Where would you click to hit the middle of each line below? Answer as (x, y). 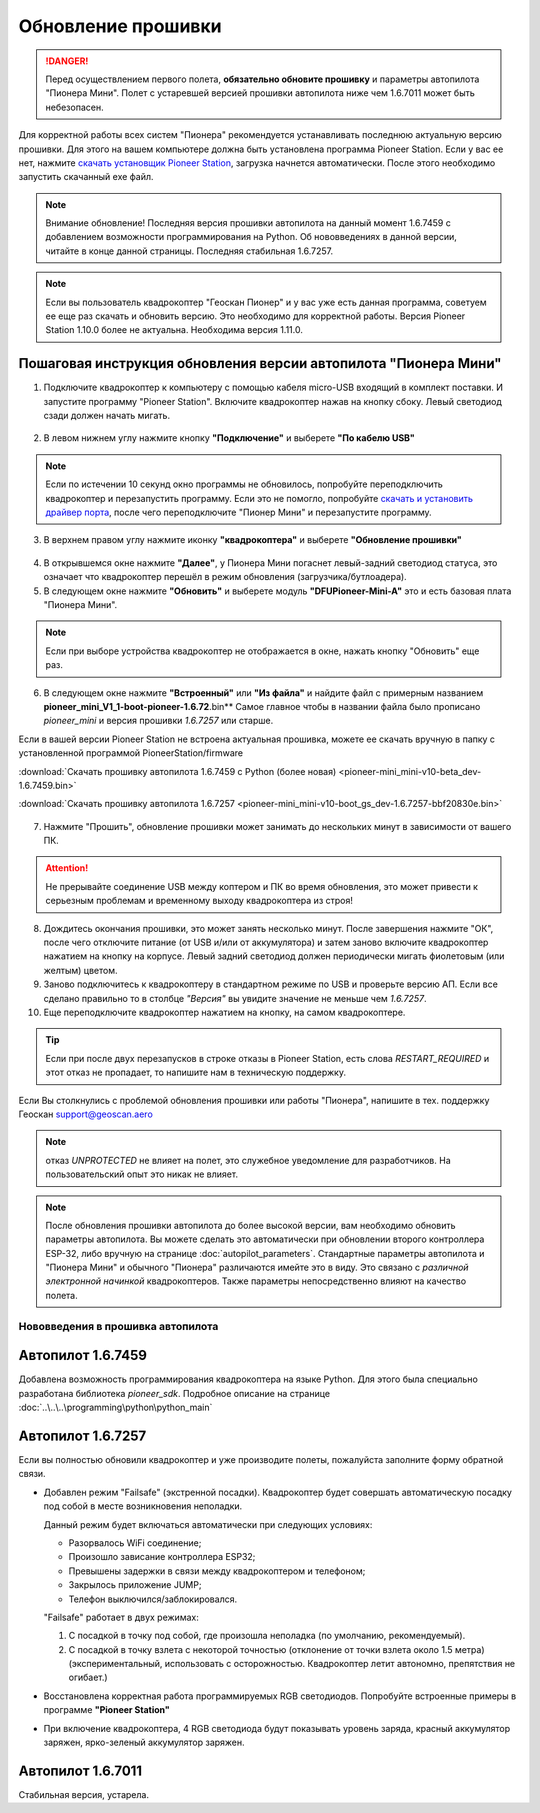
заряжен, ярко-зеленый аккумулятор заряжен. (144, 1742)
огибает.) (88, 1677)
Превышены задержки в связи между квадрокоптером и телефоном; (217, 1571)
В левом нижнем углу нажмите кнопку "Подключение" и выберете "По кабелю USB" (229, 438)
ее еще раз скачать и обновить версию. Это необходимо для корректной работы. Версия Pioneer (255, 316)
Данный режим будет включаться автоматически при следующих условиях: (208, 1524)
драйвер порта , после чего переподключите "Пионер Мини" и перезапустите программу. (238, 512)
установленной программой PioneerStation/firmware (131, 753)
